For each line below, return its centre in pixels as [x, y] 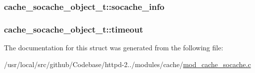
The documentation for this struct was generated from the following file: [114, 48]
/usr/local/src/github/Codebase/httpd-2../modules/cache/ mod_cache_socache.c [127, 64]
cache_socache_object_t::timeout [74, 29]
